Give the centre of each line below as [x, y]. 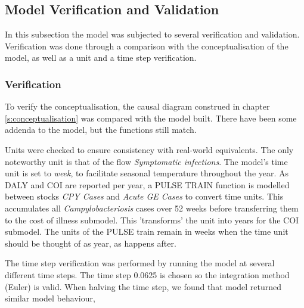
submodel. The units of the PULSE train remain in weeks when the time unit [147, 231]
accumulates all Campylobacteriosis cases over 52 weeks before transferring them [152, 208]
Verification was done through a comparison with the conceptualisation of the [147, 46]
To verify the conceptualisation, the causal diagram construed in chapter [137, 106]
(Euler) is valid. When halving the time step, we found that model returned [143, 286]
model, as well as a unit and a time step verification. [101, 57]
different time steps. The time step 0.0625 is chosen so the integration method [147, 274]
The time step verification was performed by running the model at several [140, 263]
